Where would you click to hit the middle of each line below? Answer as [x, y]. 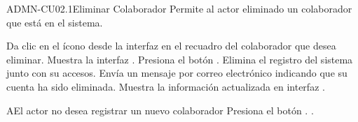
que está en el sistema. [55, 22]
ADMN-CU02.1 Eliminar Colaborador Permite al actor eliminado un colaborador [179, 8]
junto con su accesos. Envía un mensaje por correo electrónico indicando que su [177, 73]
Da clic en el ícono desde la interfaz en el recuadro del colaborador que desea [171, 46]
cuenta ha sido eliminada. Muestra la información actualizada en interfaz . [166, 86]
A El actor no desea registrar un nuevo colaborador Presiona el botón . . [160, 110]
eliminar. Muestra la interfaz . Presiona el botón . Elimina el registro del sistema [180, 59]
